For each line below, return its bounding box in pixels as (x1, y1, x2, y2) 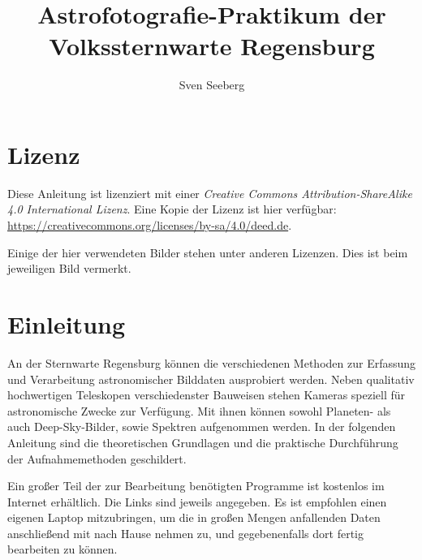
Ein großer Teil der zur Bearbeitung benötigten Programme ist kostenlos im (7, 477, 385, 494)
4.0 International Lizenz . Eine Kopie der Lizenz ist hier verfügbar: (7, 200, 337, 218)
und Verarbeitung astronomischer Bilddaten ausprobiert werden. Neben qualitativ (7, 370, 415, 387)
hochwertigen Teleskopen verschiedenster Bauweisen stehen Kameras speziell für (7, 386, 406, 403)
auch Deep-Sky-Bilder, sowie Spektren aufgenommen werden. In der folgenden (7, 418, 396, 435)
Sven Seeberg (179, 76, 245, 93)
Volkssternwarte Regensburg (49, 29, 375, 62)
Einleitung (7, 308, 126, 340)
